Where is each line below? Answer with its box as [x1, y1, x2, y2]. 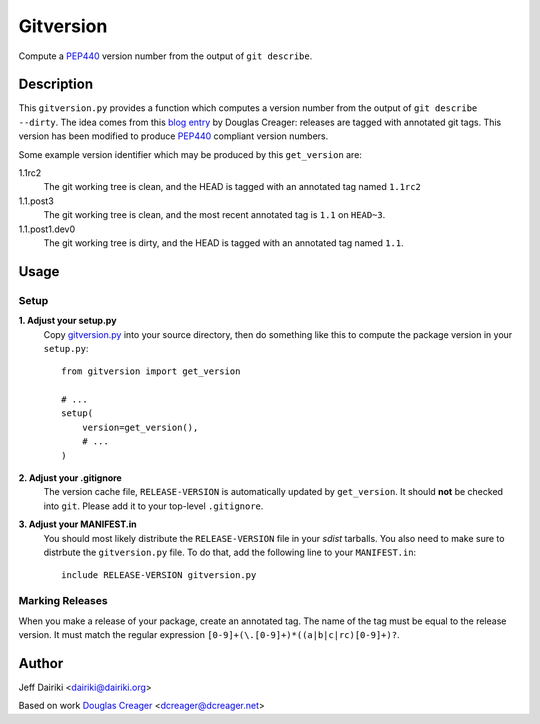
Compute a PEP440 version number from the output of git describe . [18, 50, 313, 62]
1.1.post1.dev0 [18, 223, 76, 235]
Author [18, 655, 64, 672]
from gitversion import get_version [61, 366, 241, 377]
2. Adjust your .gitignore [18, 472, 122, 484]
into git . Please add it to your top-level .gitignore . [43, 500, 264, 512]
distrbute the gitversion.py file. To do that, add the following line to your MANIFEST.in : [43, 546, 417, 558]
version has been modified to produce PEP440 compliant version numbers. [18, 130, 329, 142]
